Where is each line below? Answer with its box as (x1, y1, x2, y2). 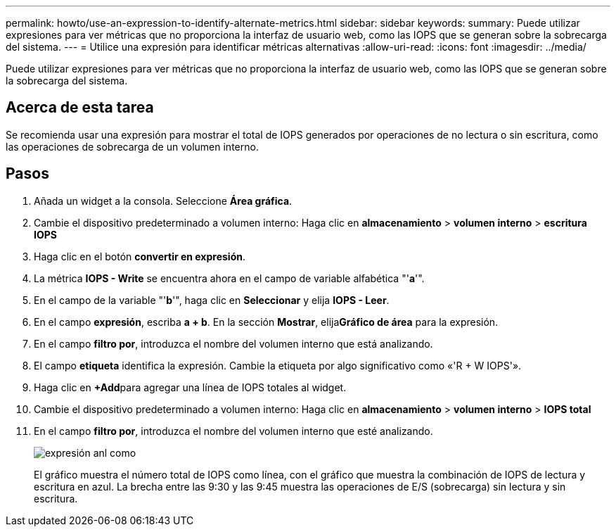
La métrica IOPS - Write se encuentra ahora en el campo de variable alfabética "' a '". (34, 272, 425, 284)
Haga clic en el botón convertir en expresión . (34, 250, 246, 262)
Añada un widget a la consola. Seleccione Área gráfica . (34, 194, 293, 207)
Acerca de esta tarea (6, 99, 154, 117)
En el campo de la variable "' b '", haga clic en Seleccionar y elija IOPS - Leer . (34, 293, 390, 306)
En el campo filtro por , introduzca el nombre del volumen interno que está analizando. (34, 337, 433, 350)
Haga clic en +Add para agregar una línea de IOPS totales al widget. (34, 381, 347, 393)
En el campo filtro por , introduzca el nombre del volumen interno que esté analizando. (34, 424, 433, 437)
